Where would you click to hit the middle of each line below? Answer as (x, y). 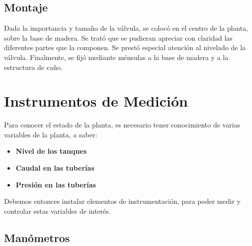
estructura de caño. (33, 67)
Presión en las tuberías (56, 184)
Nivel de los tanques (51, 151)
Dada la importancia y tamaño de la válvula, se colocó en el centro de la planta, (126, 28)
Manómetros (37, 237)
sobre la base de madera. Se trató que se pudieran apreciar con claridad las (118, 37)
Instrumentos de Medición (96, 101)
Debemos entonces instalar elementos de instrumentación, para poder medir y (122, 201)
